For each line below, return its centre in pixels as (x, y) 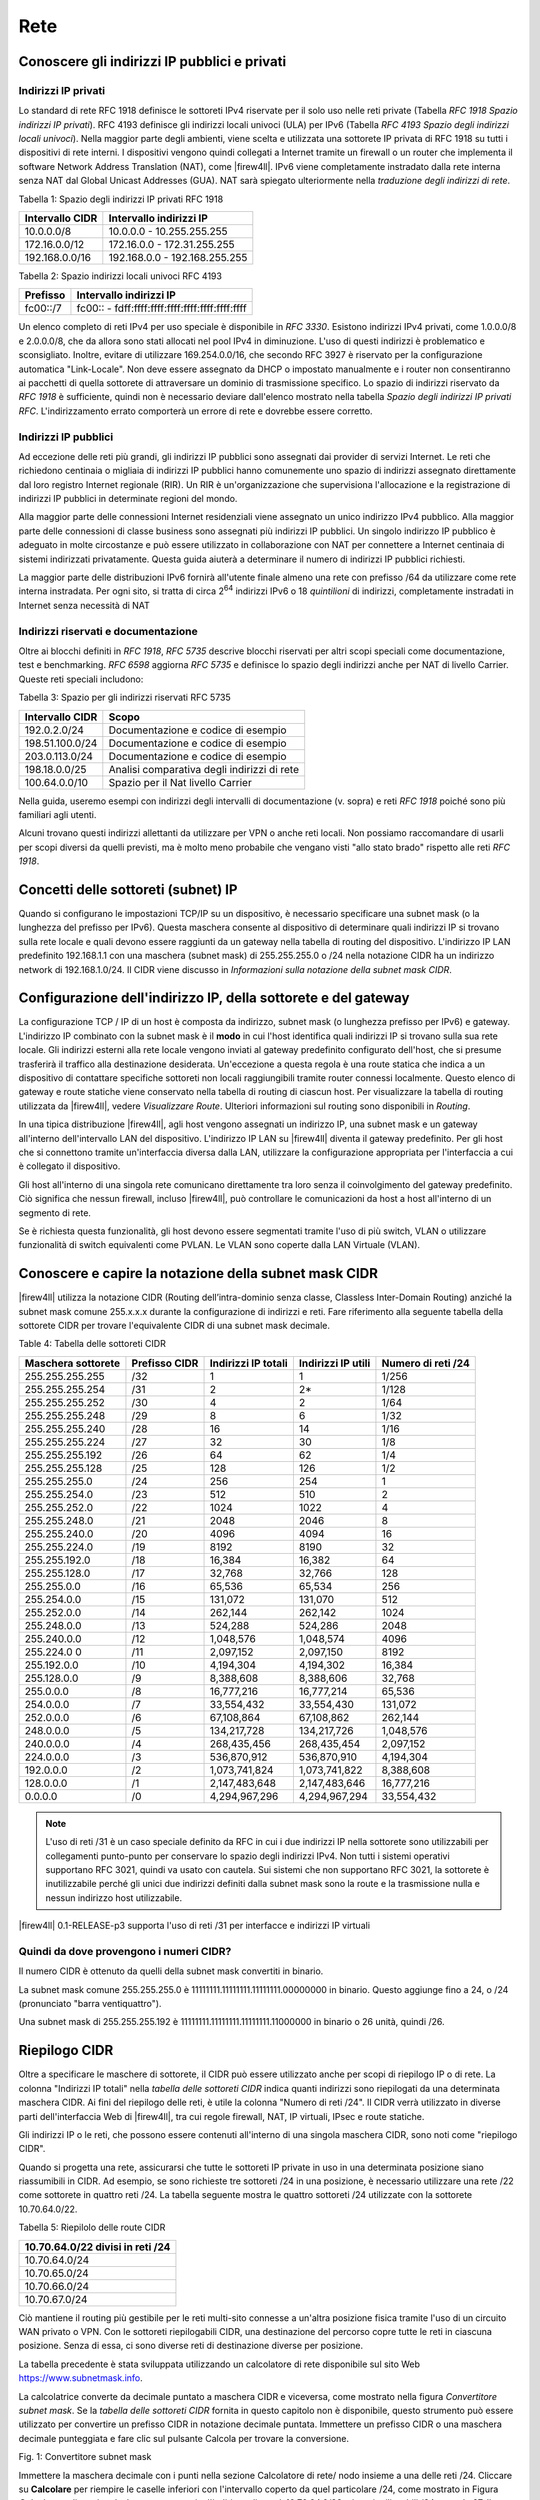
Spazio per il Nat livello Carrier (180, 782)
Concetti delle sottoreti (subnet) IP (128, 889)
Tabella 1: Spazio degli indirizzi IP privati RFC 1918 (121, 199)
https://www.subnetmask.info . (81, 2378)
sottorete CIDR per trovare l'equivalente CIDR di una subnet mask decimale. (174, 1326)
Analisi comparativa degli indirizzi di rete (204, 769)
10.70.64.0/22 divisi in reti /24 (97, 2247)
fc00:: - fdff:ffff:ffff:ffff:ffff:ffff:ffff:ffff (161, 308)
